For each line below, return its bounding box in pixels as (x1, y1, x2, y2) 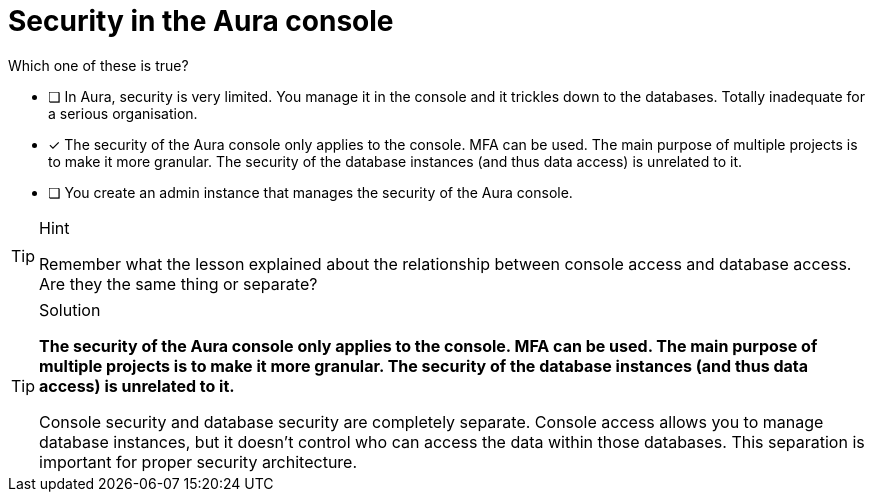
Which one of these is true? (8, 56, 189, 74)
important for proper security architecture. (39, 451, 358, 472)
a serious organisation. (48, 104, 198, 122)
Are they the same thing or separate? (39, 273, 318, 294)
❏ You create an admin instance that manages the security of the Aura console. (48, 183, 573, 201)
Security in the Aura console (8, 4, 394, 38)
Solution (39, 299, 101, 320)
